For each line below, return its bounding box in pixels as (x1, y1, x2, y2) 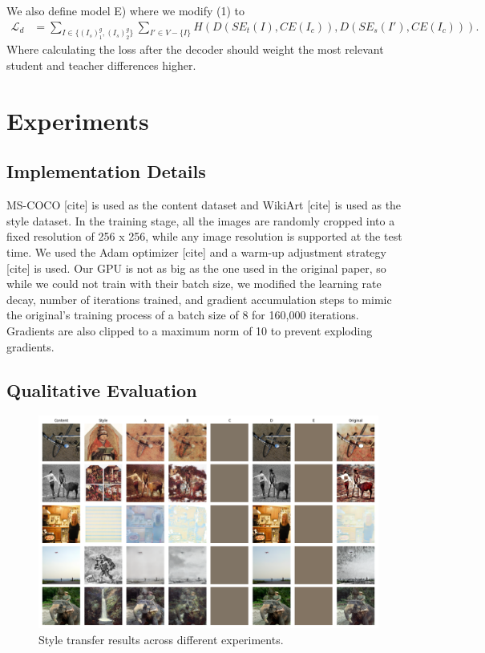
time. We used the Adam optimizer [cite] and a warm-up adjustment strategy (6, 243, 386, 260)
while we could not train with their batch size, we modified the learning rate (6, 275, 382, 292)
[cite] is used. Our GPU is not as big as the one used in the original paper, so (6, 259, 386, 276)
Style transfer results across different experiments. (38, 631, 284, 647)
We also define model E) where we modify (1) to (6, 2, 245, 18)
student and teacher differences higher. (6, 57, 196, 74)
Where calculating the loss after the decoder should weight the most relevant (6, 41, 384, 58)
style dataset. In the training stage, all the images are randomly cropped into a (6, 212, 395, 229)
